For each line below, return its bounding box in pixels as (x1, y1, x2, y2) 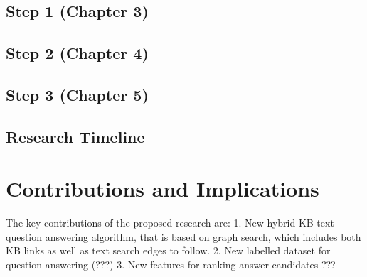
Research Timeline (6, 125, 145, 147)
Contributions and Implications (6, 174, 319, 203)
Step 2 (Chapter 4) (6, 42, 149, 64)
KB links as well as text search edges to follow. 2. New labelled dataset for (6, 243, 331, 258)
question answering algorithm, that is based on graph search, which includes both (6, 229, 361, 244)
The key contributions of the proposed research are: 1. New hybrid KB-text (6, 215, 334, 230)
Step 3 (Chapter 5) (6, 83, 149, 105)
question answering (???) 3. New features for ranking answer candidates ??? (6, 257, 336, 272)
